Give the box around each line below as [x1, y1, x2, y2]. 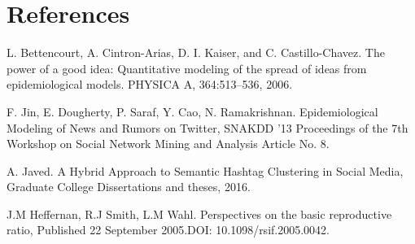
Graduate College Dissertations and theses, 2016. [7, 178, 251, 195]
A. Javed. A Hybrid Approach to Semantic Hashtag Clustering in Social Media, [7, 162, 404, 179]
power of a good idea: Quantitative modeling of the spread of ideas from [7, 59, 367, 76]
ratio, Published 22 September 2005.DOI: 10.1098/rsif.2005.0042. [7, 221, 330, 238]
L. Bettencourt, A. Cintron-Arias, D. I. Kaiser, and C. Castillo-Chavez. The [7, 44, 385, 61]
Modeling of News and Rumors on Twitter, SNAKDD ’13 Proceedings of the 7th [7, 119, 408, 136]
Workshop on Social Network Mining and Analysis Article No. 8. [7, 135, 330, 152]
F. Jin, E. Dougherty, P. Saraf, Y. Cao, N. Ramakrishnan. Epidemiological [7, 102, 378, 120]
